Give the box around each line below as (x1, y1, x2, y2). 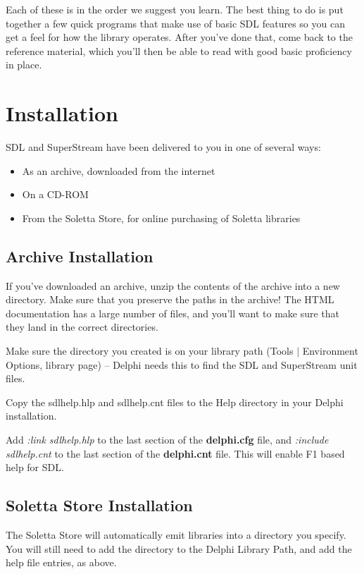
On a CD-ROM (22, 187, 89, 202)
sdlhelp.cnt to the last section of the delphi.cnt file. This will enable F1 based (6, 446, 345, 460)
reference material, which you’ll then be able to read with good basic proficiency (6, 43, 352, 58)
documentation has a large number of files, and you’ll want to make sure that (6, 305, 340, 320)
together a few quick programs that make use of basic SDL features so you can (6, 16, 345, 30)
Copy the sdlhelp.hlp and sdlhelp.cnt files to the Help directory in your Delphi (6, 394, 344, 409)
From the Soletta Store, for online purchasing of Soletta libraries (22, 210, 301, 225)
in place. (6, 57, 42, 72)
